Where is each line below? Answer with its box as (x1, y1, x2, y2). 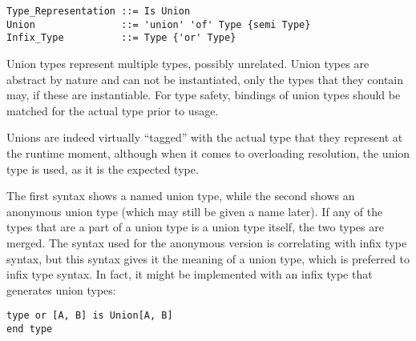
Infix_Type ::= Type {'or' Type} (6, 32, 236, 44)
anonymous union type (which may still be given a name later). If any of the (6, 203, 383, 219)
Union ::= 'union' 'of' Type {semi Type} (6, 18, 311, 30)
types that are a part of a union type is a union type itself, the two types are (6, 219, 384, 235)
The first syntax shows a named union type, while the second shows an (6, 187, 355, 204)
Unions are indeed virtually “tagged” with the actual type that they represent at (6, 129, 403, 146)
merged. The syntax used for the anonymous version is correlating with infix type (6, 234, 407, 251)
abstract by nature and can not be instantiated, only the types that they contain (6, 70, 404, 87)
